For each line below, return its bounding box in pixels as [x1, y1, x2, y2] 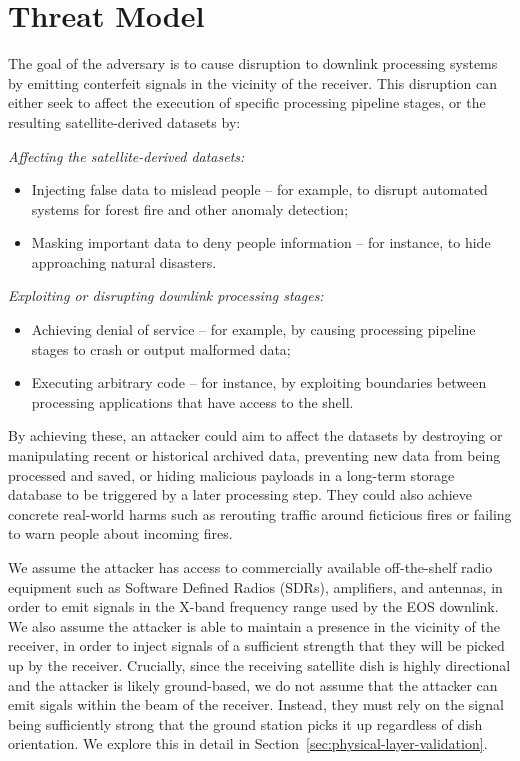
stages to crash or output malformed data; [31, 338, 291, 359]
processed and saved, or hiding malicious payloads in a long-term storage [8, 464, 455, 485]
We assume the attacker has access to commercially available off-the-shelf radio [8, 557, 493, 577]
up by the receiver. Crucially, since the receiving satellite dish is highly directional [8, 654, 511, 675]
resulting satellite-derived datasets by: [8, 111, 241, 132]
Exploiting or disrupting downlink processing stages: [8, 285, 324, 306]
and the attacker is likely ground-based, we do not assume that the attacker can [8, 674, 498, 695]
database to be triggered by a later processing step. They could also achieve [8, 484, 473, 505]
